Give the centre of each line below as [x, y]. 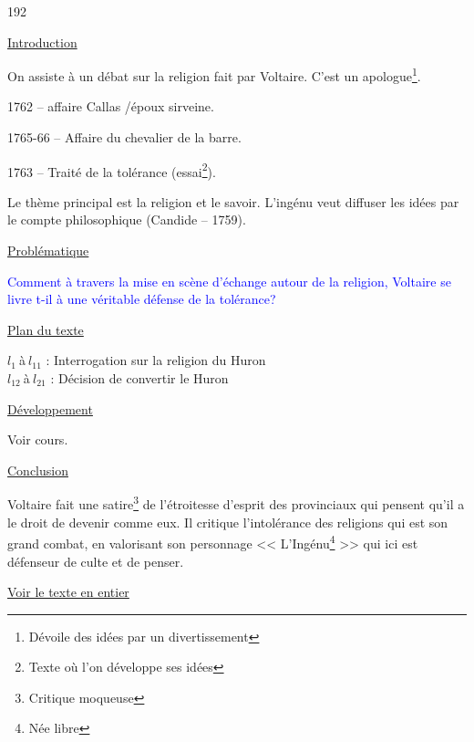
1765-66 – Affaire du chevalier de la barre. [124, 137]
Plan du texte [46, 329]
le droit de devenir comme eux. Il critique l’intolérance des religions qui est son [228, 522]
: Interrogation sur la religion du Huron [156, 360]
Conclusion [38, 470]
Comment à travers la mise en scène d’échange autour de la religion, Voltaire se [229, 281]
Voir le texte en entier [68, 592]
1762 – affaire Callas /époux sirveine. [111, 106]
